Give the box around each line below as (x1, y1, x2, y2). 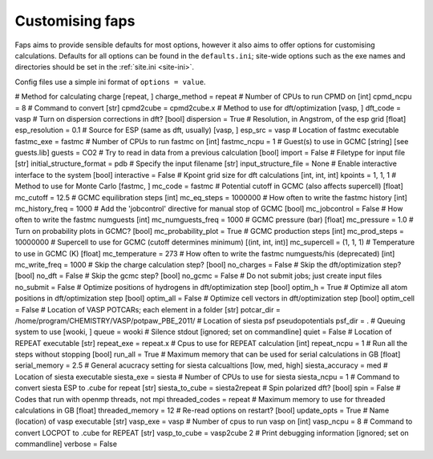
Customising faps (14, 12, 136, 30)
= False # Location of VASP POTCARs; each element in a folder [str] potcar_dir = (14, 304, 281, 314)
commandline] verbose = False (14, 439, 118, 449)
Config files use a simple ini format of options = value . (14, 77, 206, 87)
